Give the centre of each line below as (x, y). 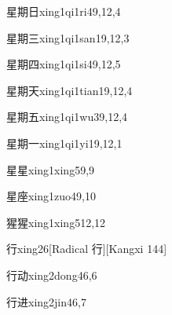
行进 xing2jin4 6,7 (46, 301)
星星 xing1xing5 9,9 (51, 169)
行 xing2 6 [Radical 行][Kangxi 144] (87, 249)
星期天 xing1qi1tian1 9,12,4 (70, 90)
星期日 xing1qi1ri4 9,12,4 (64, 11)
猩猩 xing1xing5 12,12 (56, 222)
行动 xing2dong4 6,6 (52, 275)
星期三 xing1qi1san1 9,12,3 (68, 37)
